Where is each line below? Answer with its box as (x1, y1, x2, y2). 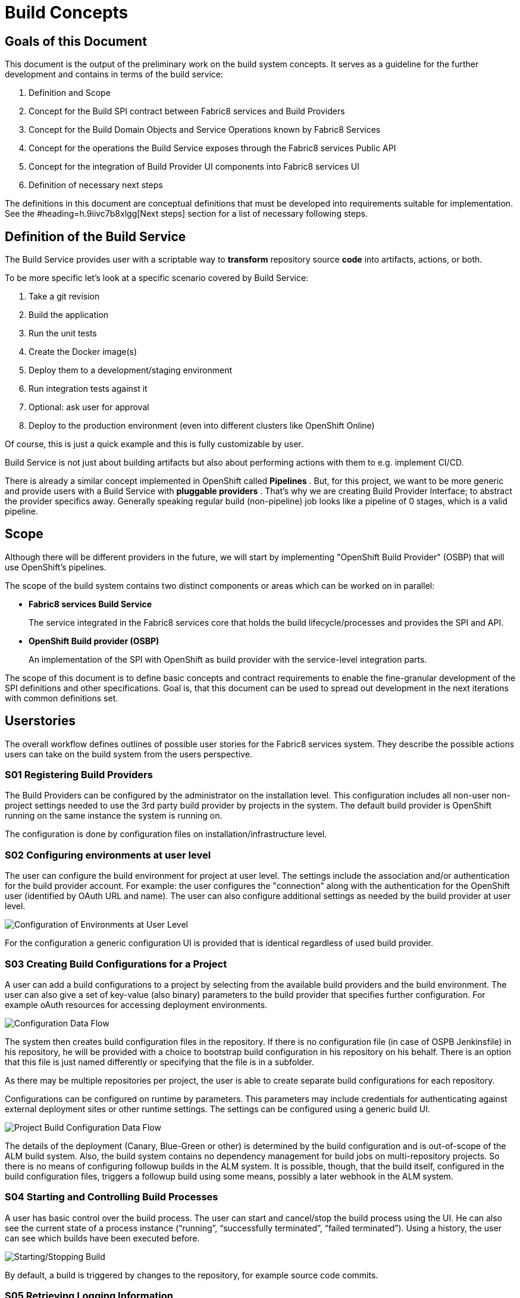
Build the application (29, 310, 109, 320)
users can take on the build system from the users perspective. (5, 748, 252, 759)
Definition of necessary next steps (29, 180, 163, 191)
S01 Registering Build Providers (5, 769, 153, 781)
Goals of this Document (5, 33, 147, 49)
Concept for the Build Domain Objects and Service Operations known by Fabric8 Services (29, 124, 381, 135)
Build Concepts (5, 2, 129, 23)
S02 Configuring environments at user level (5, 848, 211, 861)
